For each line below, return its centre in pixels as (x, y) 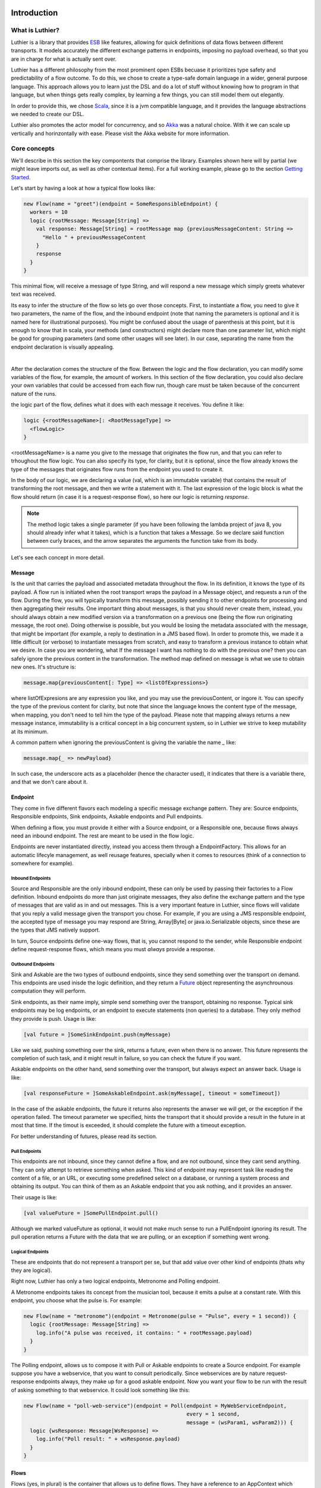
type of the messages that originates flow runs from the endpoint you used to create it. (117, 469)
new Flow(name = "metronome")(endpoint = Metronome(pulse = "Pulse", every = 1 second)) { (160, 1316)
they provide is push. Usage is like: (53, 1018)
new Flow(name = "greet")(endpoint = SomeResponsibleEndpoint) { (121, 204)
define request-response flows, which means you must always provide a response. (113, 949)
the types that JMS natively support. (56, 930)
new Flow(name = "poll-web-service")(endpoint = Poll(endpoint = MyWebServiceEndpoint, (155, 1406)
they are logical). (32, 1270)
